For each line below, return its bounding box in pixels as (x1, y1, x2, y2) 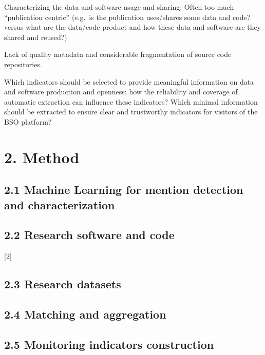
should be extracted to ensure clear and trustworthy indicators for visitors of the (4, 106, 258, 117)
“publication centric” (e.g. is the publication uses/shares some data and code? (4, 11, 251, 22)
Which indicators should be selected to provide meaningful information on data (4, 76, 254, 87)
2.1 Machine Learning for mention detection (4, 182, 243, 198)
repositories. (4, 58, 42, 69)
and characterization (4, 196, 115, 212)
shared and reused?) (4, 31, 67, 42)
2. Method (4, 146, 80, 167)
